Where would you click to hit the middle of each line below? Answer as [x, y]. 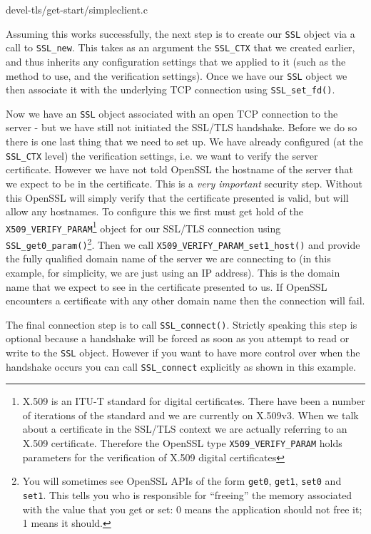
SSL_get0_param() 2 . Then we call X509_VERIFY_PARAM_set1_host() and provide [183, 243]
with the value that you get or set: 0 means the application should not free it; [192, 509]
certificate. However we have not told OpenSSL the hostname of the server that [179, 169]
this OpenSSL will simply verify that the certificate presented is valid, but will [177, 197]
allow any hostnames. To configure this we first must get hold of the [154, 211]
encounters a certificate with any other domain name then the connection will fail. [185, 301]
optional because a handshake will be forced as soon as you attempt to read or [178, 338]
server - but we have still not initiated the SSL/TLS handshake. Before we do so [182, 127]
